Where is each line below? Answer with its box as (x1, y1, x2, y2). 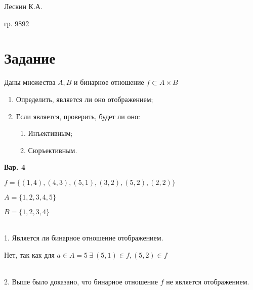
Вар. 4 (4, 162, 26, 172)
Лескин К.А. (4, 1, 43, 11)
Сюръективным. (28, 144, 77, 155)
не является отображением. (166, 276, 249, 287)
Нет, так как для (4, 250, 55, 260)
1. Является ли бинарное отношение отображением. (4, 232, 163, 243)
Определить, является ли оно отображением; (16, 93, 153, 104)
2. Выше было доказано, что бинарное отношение (4, 276, 158, 287)
